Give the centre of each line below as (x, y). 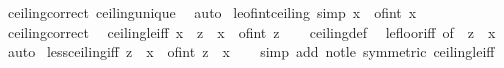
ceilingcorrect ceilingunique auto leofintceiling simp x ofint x (212, 12)
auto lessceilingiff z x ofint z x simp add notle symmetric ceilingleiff (251, 51)
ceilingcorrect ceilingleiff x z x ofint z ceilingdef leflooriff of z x (251, 31)
